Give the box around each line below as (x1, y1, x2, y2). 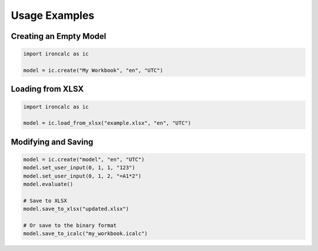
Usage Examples (11, 9, 95, 22)
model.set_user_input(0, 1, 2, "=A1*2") (23, 173, 141, 179)
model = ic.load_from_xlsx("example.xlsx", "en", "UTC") (23, 120, 191, 127)
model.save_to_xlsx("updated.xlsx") (23, 206, 130, 212)
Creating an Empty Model (11, 31, 107, 41)
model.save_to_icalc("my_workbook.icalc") (23, 230, 148, 237)
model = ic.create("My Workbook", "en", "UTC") (23, 67, 163, 74)
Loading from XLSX (11, 84, 84, 94)
